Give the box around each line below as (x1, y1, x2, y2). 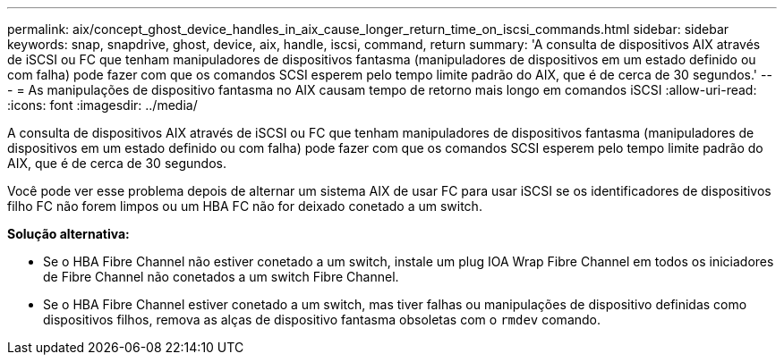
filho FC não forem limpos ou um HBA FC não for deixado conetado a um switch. (7, 198, 482, 214)
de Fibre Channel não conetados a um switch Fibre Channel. (43, 269, 399, 284)
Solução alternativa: (7, 226, 130, 241)
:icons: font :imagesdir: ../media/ (7, 97, 198, 113)
